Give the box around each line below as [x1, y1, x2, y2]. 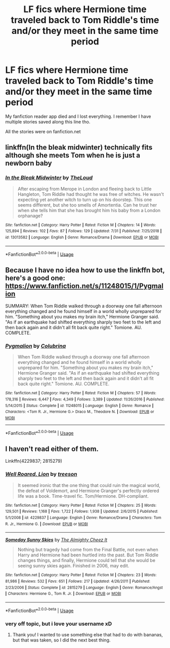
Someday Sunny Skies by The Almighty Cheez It [5, 537, 108, 543]
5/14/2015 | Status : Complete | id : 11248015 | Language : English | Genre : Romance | [5, 403, 154, 408]
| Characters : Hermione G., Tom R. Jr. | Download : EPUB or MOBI [5, 591, 121, 596]
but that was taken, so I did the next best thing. [12, 637, 111, 643]
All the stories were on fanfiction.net [5, 128, 81, 135]
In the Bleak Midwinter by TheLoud [5, 174, 93, 181]
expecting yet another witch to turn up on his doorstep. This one [17, 196, 152, 202]
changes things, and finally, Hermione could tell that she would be [17, 557, 156, 563]
